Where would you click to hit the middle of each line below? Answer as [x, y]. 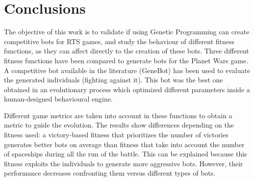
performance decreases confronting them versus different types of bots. [110, 173]
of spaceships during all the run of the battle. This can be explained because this [126, 154]
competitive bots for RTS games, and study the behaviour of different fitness [119, 41]
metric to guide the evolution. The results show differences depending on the [119, 125]
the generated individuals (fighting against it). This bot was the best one [114, 80]
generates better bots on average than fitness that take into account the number [124, 144]
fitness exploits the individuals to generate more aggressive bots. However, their [124, 163]
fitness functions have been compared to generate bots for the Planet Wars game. [126, 60]
